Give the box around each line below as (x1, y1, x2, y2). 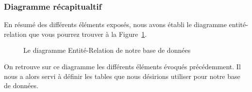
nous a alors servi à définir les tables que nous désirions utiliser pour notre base (4, 71, 240, 81)
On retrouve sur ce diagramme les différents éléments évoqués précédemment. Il (4, 61, 241, 71)
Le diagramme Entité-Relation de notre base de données (23, 45, 191, 55)
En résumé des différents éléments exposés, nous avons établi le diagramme (4, 19, 227, 30)
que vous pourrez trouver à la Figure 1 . (29, 29, 147, 39)
